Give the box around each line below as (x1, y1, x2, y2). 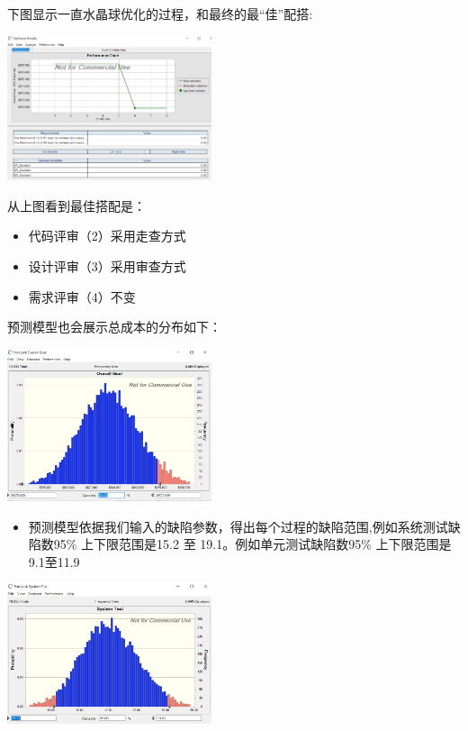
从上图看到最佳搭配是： (7, 196, 146, 215)
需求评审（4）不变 (28, 287, 136, 306)
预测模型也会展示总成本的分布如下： (7, 317, 221, 336)
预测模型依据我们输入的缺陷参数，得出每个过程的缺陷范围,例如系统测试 (28, 516, 448, 535)
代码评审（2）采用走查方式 (28, 226, 186, 245)
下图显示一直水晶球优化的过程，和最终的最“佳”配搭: (7, 5, 313, 23)
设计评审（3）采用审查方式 (28, 256, 186, 275)
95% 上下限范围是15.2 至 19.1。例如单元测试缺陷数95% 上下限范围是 (53, 535, 452, 553)
